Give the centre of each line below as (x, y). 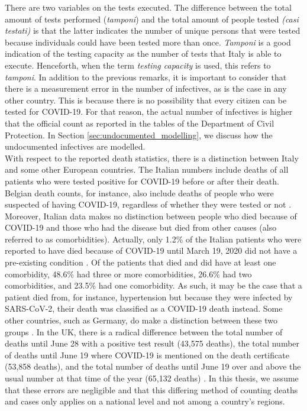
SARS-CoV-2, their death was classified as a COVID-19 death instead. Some (144, 308)
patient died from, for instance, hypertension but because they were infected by (149, 297)
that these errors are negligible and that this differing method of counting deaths (151, 389)
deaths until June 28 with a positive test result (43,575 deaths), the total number (152, 343)
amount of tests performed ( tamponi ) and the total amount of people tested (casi (152, 19)
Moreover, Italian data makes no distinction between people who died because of (151, 216)
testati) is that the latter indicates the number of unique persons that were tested (153, 30)
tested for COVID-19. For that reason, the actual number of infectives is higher (149, 111)
